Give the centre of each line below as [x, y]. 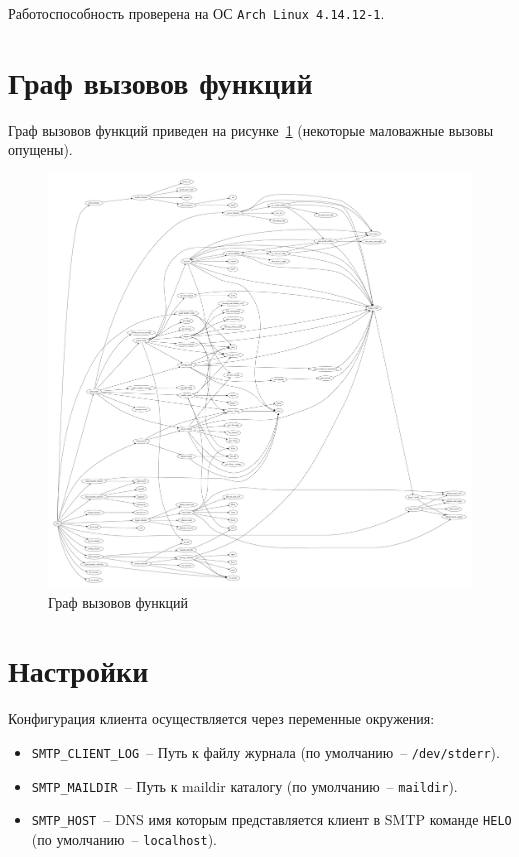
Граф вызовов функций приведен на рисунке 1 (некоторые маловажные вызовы [251, 129]
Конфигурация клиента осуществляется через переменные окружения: [221, 718]
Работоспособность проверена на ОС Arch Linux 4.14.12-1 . [196, 13]
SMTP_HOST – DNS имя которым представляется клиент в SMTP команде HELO [271, 819]
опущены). [40, 149]
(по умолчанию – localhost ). [124, 838]
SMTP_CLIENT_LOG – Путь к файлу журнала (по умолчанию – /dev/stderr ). [265, 751]
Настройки [78, 670]
